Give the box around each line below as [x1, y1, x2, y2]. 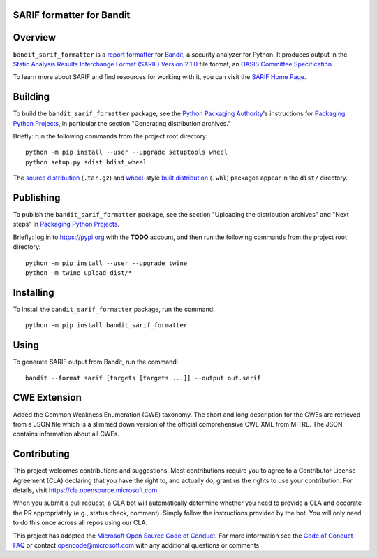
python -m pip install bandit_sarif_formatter [25, 322, 188, 329]
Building [13, 91, 50, 103]
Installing [13, 287, 55, 299]
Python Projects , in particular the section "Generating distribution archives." [13, 119, 231, 127]
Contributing [13, 448, 70, 460]
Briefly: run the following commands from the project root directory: [13, 132, 208, 140]
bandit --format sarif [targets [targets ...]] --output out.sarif [25, 374, 261, 382]
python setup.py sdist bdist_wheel [25, 158, 147, 166]
